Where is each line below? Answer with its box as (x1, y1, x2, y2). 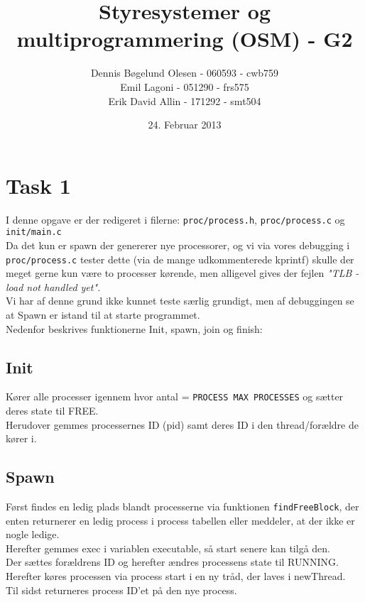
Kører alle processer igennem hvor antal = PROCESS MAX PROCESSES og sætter (6, 389, 344, 404)
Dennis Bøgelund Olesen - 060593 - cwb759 (90, 65, 279, 80)
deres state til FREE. (6, 403, 99, 418)
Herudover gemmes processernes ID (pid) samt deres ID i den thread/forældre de (6, 417, 359, 432)
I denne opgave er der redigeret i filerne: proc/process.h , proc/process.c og (6, 212, 345, 226)
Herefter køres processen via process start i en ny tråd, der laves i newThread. (6, 569, 346, 584)
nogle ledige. (6, 527, 60, 542)
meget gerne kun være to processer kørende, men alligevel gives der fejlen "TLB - (6, 266, 359, 280)
